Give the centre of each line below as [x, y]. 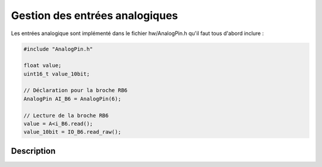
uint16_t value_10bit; [57, 74]
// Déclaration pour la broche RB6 [75, 90]
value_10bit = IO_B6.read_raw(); [72, 132]
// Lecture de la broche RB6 [66, 115]
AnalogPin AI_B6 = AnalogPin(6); [72, 99]
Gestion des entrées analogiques [95, 15]
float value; [43, 66]
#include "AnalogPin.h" [58, 49]
